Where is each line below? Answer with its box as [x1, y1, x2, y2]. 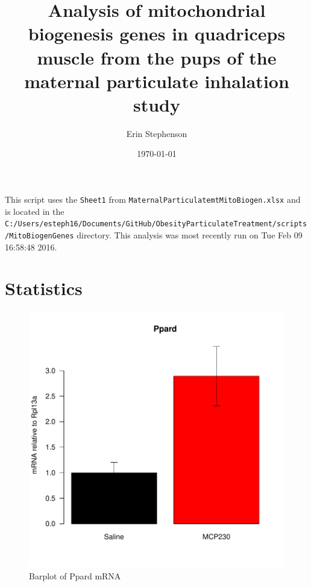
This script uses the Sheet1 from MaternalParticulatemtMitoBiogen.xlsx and [5, 193, 301, 206]
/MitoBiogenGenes [5, 231, 74, 240]
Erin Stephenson [126, 127, 187, 139]
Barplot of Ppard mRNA [29, 569, 121, 582]
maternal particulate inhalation [24, 68, 289, 93]
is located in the [5, 205, 64, 217]
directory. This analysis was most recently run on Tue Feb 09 [77, 228, 303, 241]
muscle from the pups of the [37, 45, 277, 69]
